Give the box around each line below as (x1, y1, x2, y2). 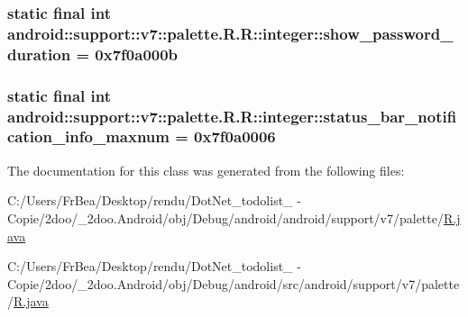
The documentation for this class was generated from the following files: (7, 160, 405, 179)
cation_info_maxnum (7, 125, 170, 148)
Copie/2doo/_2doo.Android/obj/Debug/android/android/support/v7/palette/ (7, 208, 444, 227)
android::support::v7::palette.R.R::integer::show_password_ (7, 22, 454, 44)
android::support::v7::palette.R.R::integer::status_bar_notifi (7, 104, 457, 127)
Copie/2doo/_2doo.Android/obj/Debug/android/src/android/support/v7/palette (7, 274, 460, 293)
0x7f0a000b (95, 42, 179, 65)
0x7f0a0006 (194, 125, 276, 148)
